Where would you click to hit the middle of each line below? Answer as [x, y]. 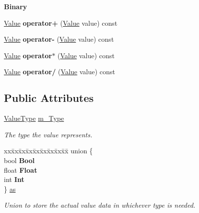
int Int [14, 179]
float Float [21, 170]
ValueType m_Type [34, 118]
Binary [15, 6]
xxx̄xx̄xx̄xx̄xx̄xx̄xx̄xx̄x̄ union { [48, 151]
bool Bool [19, 160]
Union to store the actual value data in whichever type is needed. [100, 205]
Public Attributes [49, 98]
